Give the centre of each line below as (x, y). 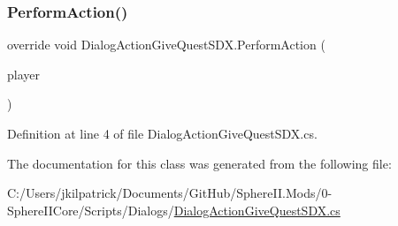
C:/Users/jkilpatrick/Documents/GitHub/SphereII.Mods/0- (170, 193)
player (23, 74)
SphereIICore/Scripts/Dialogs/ (91, 210)
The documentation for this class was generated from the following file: (199, 163)
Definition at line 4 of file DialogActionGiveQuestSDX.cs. (162, 133)
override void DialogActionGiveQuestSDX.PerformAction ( (166, 45)
